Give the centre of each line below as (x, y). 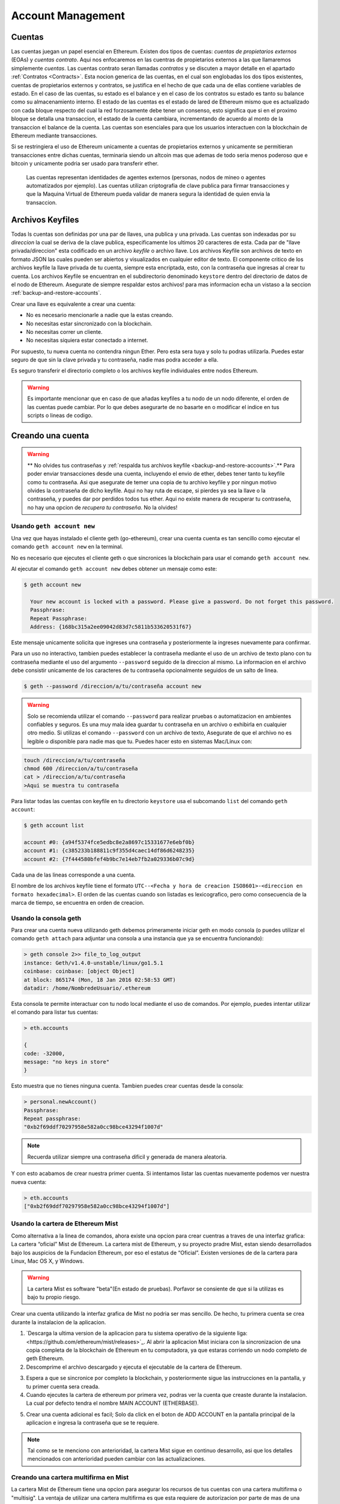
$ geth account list (54, 825)
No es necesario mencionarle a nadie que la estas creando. (100, 315)
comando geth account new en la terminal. (67, 547)
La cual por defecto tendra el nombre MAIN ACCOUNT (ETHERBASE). (113, 1403)
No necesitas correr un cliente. (64, 331)
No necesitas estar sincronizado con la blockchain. (89, 323)
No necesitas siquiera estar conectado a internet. (87, 341)
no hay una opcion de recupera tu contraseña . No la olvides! (102, 507)
